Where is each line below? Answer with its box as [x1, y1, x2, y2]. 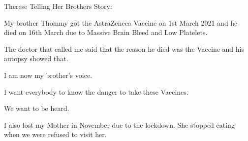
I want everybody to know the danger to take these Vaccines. [4, 86, 188, 97]
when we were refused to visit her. [4, 129, 107, 140]
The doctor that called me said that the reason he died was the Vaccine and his [4, 43, 245, 54]
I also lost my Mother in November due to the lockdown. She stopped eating [4, 119, 235, 130]
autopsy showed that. [4, 53, 68, 64]
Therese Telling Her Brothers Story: [4, 1, 112, 11]
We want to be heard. [4, 103, 69, 113]
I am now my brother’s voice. [4, 70, 93, 80]
